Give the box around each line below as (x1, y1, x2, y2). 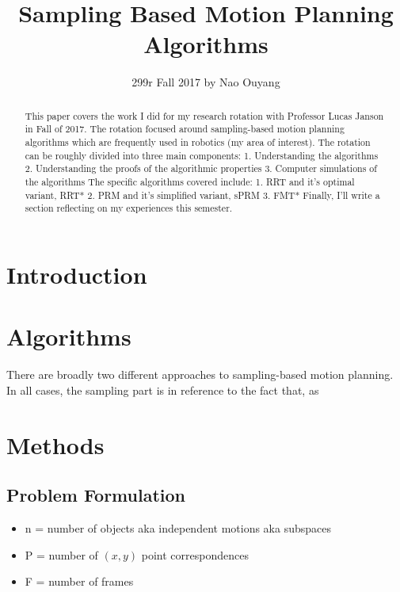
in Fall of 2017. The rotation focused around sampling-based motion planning (25, 122, 345, 136)
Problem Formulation (6, 483, 185, 507)
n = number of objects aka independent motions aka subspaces (25, 520, 331, 537)
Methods (6, 428, 105, 460)
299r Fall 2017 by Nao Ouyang (131, 74, 280, 90)
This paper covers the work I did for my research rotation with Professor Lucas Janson (25, 109, 384, 122)
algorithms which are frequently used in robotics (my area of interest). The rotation (25, 136, 371, 149)
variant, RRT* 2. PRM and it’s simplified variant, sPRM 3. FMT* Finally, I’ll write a (25, 188, 380, 201)
